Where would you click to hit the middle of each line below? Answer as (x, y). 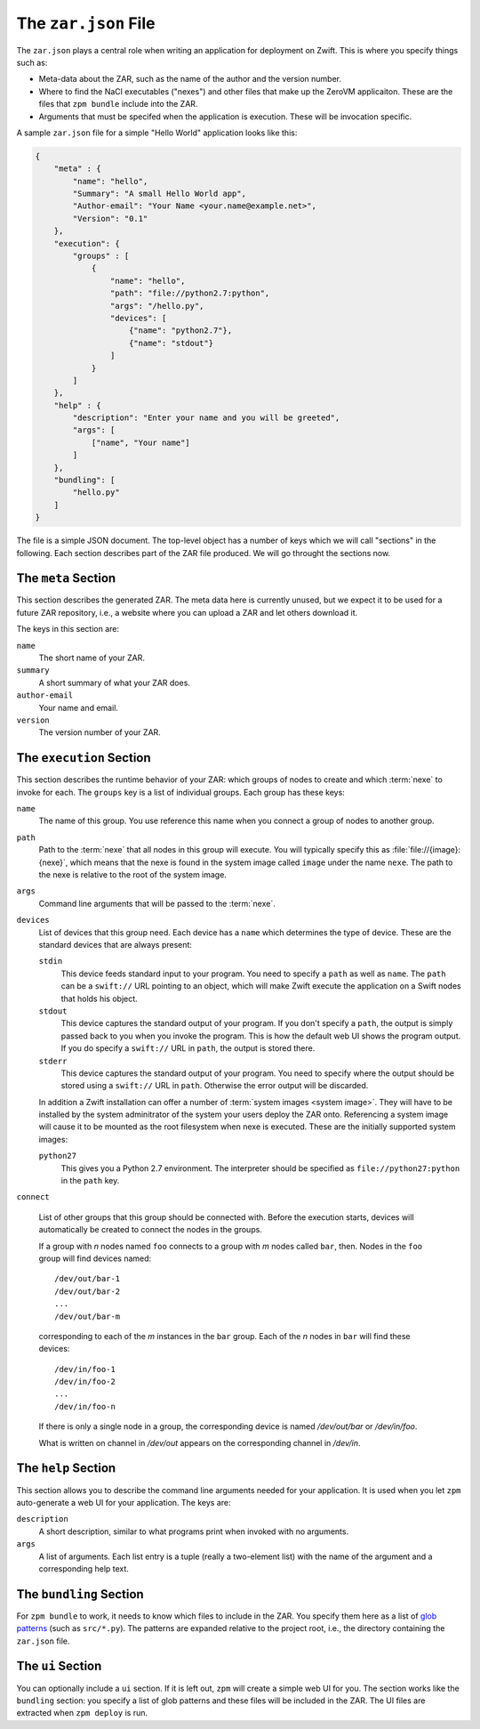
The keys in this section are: (68, 629)
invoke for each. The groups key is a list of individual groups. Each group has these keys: (181, 792)
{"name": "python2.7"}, (181, 331)
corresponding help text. (84, 1568)
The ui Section (59, 1666)
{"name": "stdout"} (171, 343)
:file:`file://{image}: (426, 850)
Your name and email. (79, 707)
